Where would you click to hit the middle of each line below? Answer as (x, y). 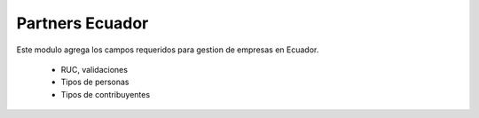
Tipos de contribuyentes (106, 94)
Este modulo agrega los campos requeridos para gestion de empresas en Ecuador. (168, 50)
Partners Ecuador (82, 23)
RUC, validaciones (94, 69)
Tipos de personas (95, 82)
